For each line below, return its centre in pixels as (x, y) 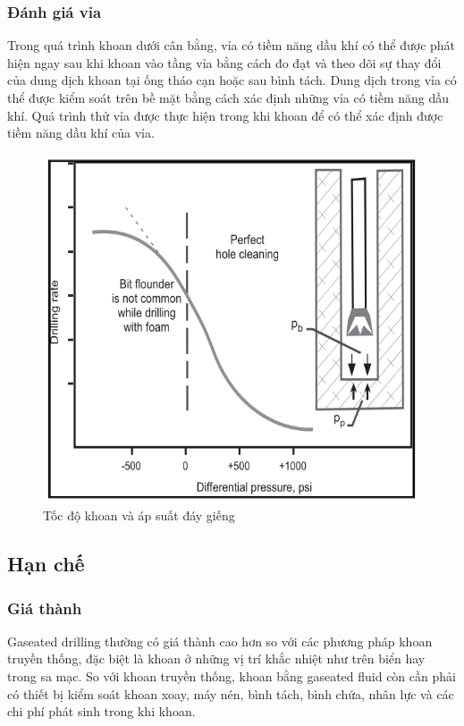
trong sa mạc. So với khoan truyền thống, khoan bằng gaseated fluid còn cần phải (232, 676)
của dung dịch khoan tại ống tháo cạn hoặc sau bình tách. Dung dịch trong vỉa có (232, 80)
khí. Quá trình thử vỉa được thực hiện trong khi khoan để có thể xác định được (225, 115)
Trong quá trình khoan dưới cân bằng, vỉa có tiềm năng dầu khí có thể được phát (232, 45)
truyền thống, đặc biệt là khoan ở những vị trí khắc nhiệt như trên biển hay (216, 658)
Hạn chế (46, 564)
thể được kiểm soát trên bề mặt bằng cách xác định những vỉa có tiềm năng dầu (228, 97)
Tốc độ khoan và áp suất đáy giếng (139, 515)
